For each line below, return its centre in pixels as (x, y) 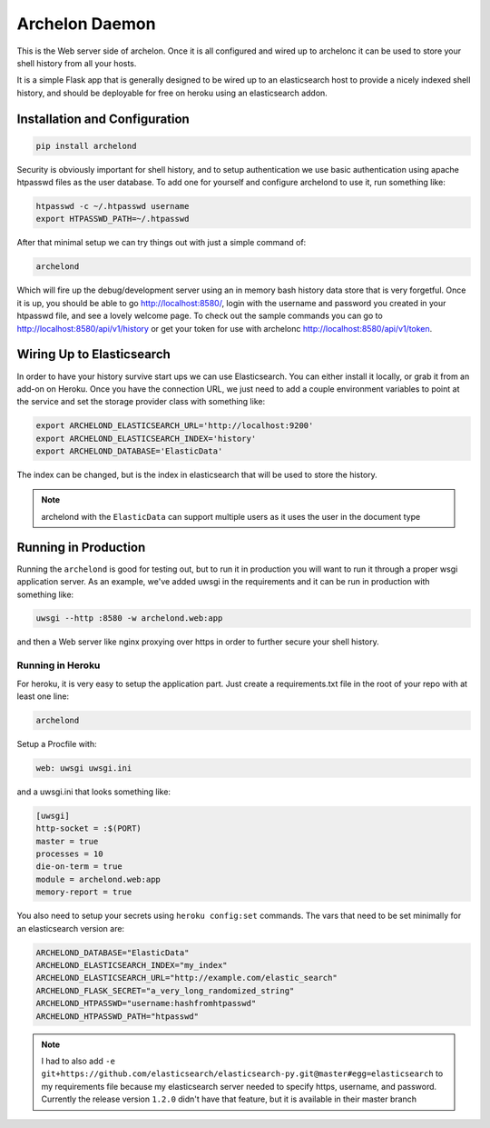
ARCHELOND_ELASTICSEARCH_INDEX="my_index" (132, 965)
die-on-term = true (79, 867)
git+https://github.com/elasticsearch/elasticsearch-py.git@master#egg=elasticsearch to (242, 1073)
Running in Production (81, 547)
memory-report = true (84, 892)
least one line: (43, 696)
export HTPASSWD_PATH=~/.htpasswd (113, 219)
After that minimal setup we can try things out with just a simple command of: (162, 243)
